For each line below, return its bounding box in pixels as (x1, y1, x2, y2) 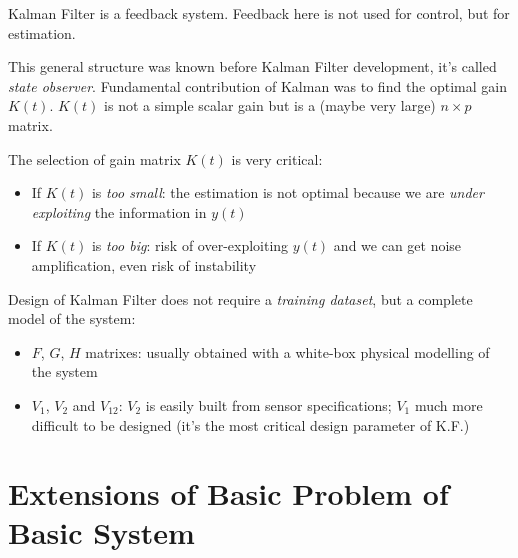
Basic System (8, 512, 195, 553)
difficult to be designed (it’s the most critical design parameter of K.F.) (31, 414, 470, 435)
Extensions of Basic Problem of (8, 473, 449, 514)
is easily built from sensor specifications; (145, 394, 392, 415)
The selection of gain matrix (8, 148, 181, 169)
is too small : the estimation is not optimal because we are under (91, 182, 484, 203)
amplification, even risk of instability (31, 254, 257, 275)
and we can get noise (333, 235, 462, 256)
